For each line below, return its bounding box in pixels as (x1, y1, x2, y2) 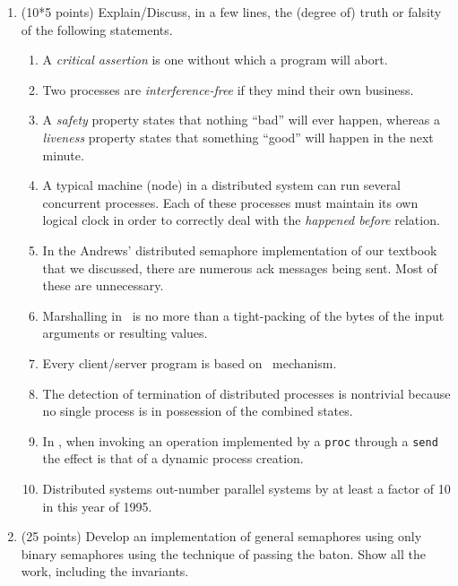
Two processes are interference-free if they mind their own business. (42, 80, 414, 99)
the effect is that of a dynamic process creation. (42, 449, 304, 468)
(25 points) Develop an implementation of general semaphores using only (21, 527, 422, 546)
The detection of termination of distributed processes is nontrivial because (42, 383, 451, 402)
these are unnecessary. (42, 276, 164, 295)
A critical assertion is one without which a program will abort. (42, 50, 388, 69)
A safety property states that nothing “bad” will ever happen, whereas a (42, 110, 441, 129)
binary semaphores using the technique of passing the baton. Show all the (21, 544, 427, 563)
